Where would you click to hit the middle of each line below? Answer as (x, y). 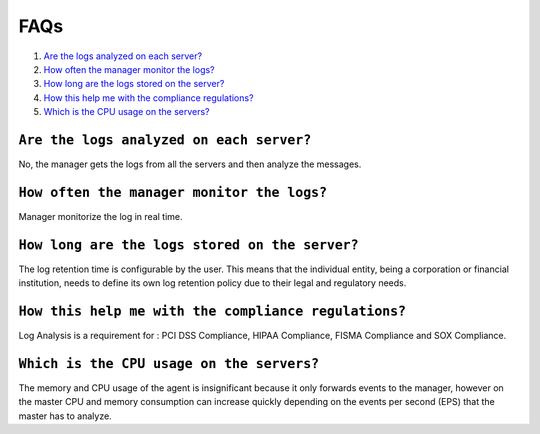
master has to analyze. (65, 416)
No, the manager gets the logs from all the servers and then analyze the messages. (190, 164)
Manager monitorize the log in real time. (101, 216)
